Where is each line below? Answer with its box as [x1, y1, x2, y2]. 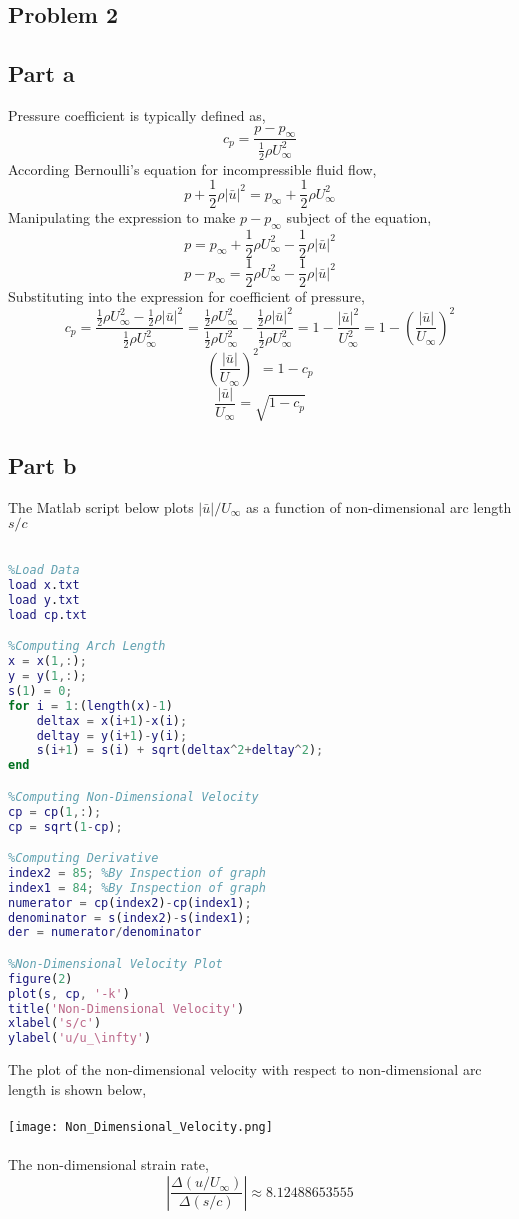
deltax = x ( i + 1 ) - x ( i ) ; [36, 713, 188, 728]
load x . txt [8, 577, 80, 592]
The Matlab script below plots [8, 496, 194, 517]
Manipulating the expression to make [8, 207, 236, 228]
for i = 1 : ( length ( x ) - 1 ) [8, 698, 173, 713]
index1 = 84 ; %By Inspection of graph [8, 880, 266, 895]
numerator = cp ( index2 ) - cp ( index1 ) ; [8, 895, 252, 910]
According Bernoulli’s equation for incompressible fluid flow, [8, 158, 377, 179]
